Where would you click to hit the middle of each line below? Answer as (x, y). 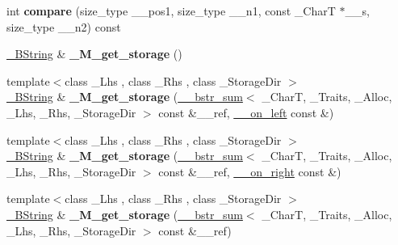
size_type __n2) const (64, 26)
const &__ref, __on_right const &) (250, 171)
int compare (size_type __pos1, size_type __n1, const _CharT (171, 11)
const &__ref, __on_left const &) (246, 112)
